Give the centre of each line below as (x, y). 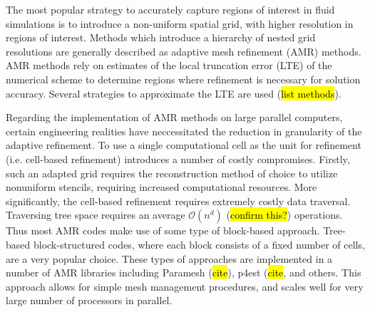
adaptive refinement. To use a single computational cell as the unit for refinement (184, 145)
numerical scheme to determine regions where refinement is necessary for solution (183, 79)
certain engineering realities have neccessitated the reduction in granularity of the (184, 131)
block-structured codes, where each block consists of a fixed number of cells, (199, 244)
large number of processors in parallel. (89, 300)
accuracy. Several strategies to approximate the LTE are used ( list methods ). (174, 93)
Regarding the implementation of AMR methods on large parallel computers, (174, 117)
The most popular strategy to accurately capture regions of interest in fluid (170, 9)
